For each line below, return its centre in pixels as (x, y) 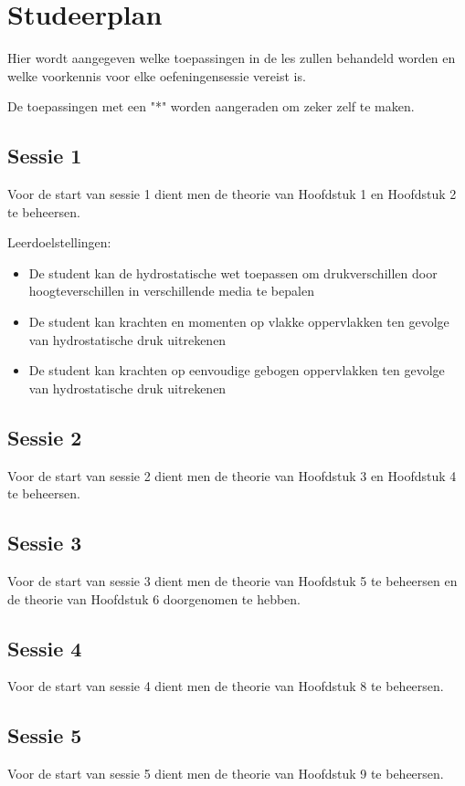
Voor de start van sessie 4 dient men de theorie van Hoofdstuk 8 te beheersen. (226, 686)
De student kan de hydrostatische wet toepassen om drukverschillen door (233, 272)
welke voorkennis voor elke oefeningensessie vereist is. (157, 75)
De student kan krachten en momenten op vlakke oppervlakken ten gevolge (239, 322)
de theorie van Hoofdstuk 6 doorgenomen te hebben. (154, 598)
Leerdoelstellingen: (59, 242)
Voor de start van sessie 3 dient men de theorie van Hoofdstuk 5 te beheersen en (232, 581)
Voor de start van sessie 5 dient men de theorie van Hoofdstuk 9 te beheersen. (226, 774)
